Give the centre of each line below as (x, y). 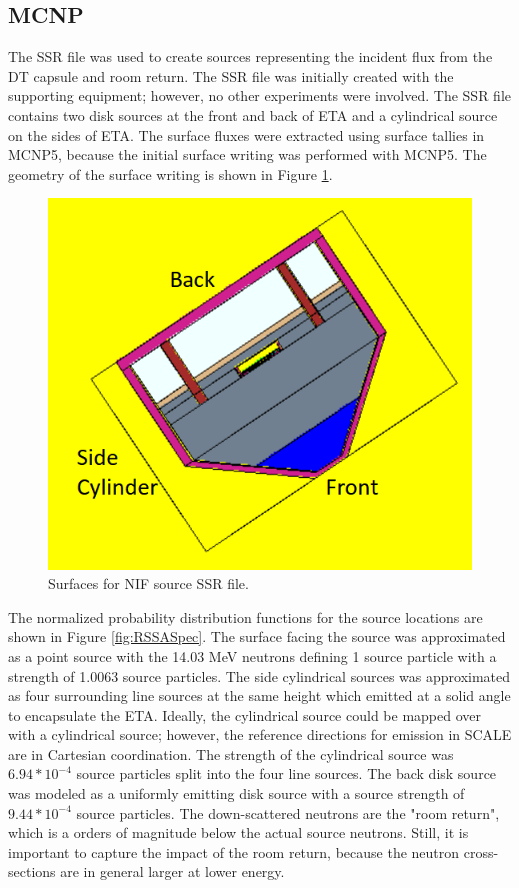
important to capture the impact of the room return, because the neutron (234, 851)
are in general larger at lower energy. (172, 871)
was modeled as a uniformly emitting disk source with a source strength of (236, 793)
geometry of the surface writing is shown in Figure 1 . (170, 173)
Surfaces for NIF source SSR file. (148, 583)
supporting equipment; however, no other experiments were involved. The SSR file (259, 95)
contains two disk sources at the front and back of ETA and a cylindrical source (253, 114)
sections (32, 871)
